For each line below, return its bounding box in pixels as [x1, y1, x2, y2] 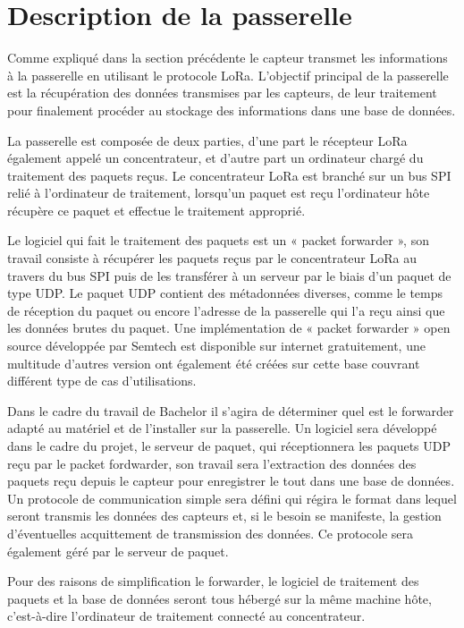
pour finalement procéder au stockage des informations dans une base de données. [7, 100, 456, 119]
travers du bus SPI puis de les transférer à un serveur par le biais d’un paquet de [7, 266, 451, 284]
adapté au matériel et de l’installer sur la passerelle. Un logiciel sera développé [7, 419, 437, 437]
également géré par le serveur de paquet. [7, 541, 229, 560]
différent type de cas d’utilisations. [7, 371, 197, 390]
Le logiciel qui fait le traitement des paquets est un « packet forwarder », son [7, 231, 429, 250]
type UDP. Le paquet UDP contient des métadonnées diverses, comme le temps [7, 284, 443, 302]
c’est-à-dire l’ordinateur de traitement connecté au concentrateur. [7, 607, 366, 625]
